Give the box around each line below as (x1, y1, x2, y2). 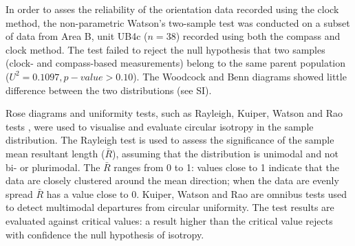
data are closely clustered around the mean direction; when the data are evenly (6, 173, 339, 188)
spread (6, 186, 33, 201)
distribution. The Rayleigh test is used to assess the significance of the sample (6, 133, 334, 147)
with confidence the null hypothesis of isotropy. (6, 227, 204, 241)
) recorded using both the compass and (175, 29, 341, 43)
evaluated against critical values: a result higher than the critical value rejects (6, 213, 333, 227)
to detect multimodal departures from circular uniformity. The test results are (6, 200, 334, 214)
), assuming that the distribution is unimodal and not (112, 146, 339, 160)
